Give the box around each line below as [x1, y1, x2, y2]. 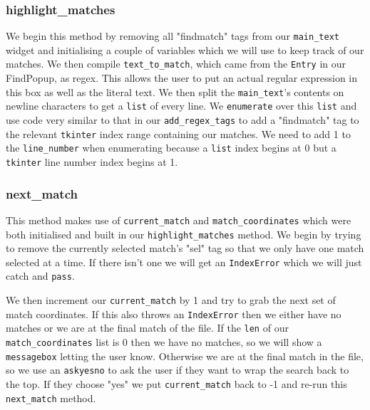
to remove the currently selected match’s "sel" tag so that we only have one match [6, 241, 364, 256]
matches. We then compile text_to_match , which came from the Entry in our [6, 56, 346, 71]
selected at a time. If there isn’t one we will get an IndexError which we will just [6, 254, 362, 269]
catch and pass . [6, 268, 75, 283]
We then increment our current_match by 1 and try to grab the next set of [6, 293, 336, 307]
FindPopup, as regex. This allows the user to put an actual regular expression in [6, 70, 358, 85]
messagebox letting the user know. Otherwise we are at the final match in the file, [6, 348, 364, 363]
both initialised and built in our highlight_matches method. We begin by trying [6, 226, 361, 241]
